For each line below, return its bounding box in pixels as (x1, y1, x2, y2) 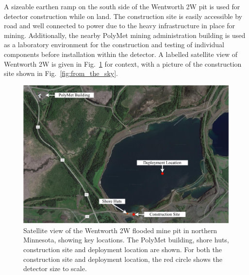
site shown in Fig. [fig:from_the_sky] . (4, 68, 118, 78)
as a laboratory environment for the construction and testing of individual (4, 39, 224, 50)
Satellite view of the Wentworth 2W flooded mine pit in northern (23, 225, 217, 235)
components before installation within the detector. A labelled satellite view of (4, 49, 237, 59)
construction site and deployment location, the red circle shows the (23, 254, 222, 264)
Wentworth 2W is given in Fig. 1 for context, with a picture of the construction (4, 58, 242, 69)
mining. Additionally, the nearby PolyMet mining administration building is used (4, 30, 246, 40)
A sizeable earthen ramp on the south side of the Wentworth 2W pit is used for (4, 1, 240, 11)
